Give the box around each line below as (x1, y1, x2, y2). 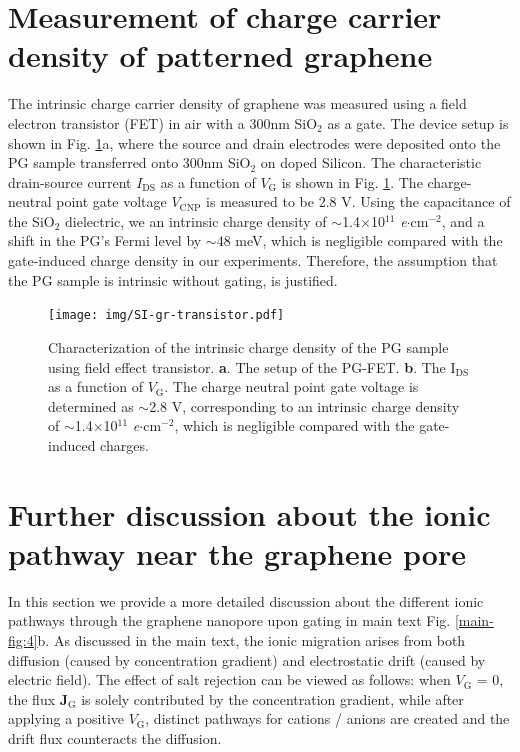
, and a (441, 210, 485, 231)
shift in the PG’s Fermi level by (8, 230, 202, 251)
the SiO (8, 210, 55, 231)
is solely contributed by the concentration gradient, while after (81, 688, 464, 709)
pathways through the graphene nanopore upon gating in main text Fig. (8, 610, 451, 631)
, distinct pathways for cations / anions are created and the (145, 708, 510, 729)
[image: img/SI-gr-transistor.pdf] (48, 308, 285, 323)
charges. (100, 434, 149, 455)
